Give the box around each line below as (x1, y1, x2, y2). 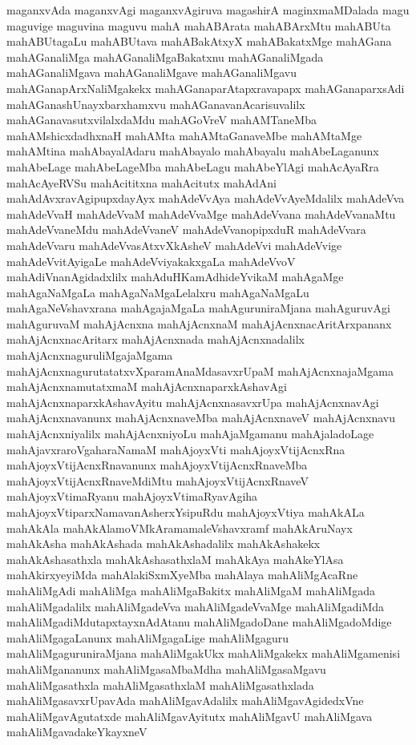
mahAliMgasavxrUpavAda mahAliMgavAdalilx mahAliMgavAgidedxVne (6, 692, 364, 709)
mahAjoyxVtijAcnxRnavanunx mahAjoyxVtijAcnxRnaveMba (6, 457, 308, 473)
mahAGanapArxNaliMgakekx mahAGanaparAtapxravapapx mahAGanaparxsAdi (6, 79, 405, 96)
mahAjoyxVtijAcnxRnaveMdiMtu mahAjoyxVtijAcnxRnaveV (6, 472, 309, 489)
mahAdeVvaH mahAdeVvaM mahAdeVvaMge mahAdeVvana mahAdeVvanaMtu (6, 205, 396, 222)
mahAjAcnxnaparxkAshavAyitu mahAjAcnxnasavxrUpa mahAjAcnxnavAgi (6, 393, 379, 410)
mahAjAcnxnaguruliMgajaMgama (6, 347, 173, 364)
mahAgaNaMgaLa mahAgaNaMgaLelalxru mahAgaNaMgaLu (6, 284, 309, 300)
